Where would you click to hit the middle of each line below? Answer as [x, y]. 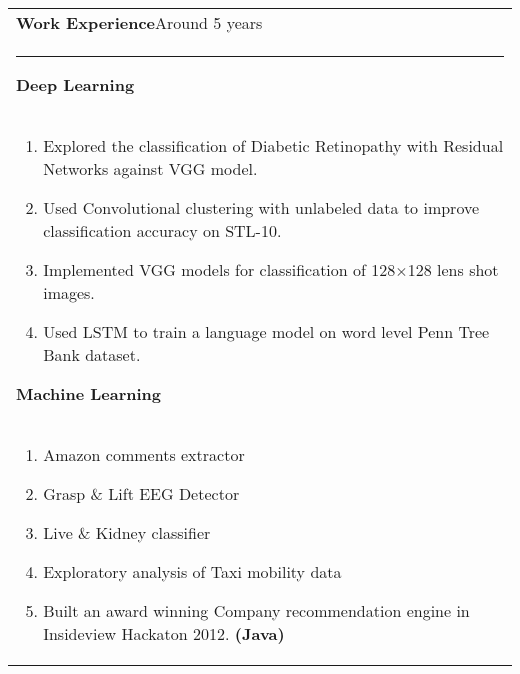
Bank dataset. [92, 354]
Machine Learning [88, 393]
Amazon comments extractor [144, 454]
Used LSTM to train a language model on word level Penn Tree [266, 331]
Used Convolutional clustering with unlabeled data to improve [261, 207]
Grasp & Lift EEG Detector [141, 493]
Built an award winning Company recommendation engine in [256, 610]
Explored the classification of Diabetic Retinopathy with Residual [273, 145]
